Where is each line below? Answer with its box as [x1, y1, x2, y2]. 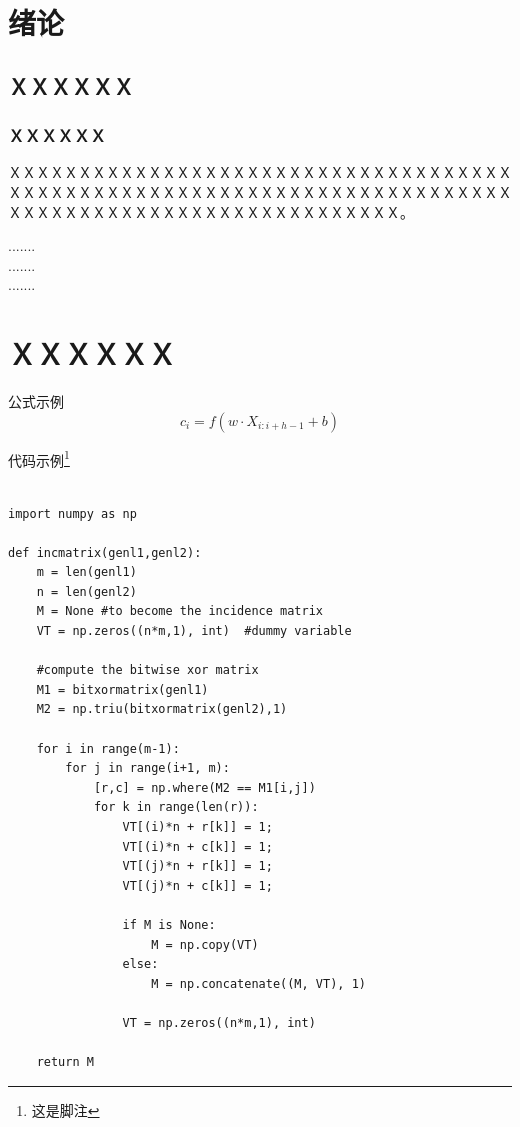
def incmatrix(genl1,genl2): [8, 545, 202, 560]
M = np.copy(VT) [151, 937, 259, 952]
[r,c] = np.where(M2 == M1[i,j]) [93, 780, 316, 795]
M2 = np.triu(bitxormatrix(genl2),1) [36, 702, 288, 717]
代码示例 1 [8, 446, 70, 470]
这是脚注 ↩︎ [31, 1099, 100, 1120]
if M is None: [122, 917, 216, 932]
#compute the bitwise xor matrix [36, 663, 259, 678]
